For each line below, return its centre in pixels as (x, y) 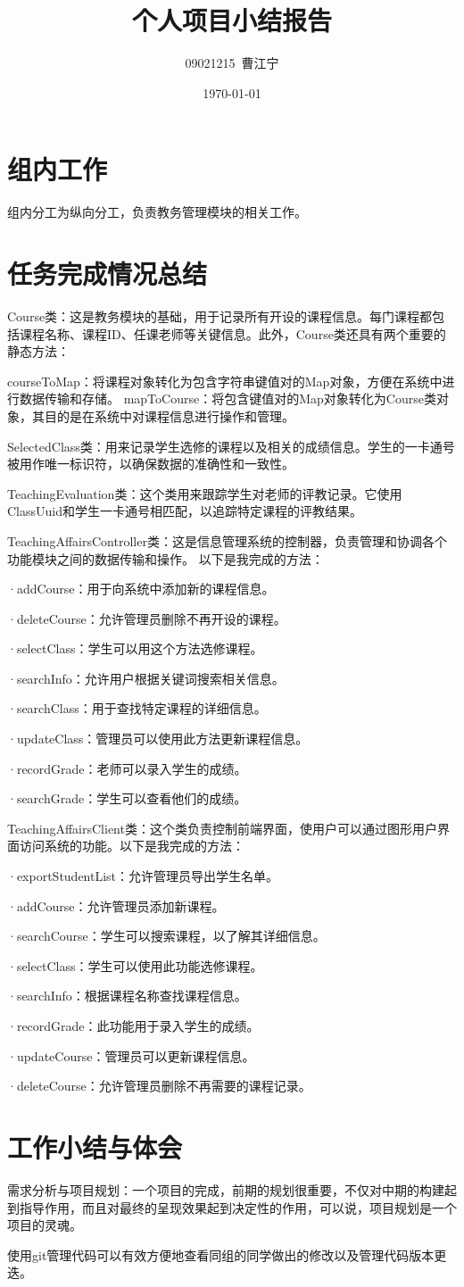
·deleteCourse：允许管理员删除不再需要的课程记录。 (159, 1086)
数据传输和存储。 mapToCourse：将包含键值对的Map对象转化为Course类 (228, 399)
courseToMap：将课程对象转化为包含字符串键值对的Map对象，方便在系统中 (225, 381)
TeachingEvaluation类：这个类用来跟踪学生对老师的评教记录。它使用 (205, 493)
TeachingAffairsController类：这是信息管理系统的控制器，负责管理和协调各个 (227, 540)
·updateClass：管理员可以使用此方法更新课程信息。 (158, 739)
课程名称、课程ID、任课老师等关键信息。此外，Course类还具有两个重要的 (232, 333)
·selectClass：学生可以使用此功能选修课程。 (135, 965)
